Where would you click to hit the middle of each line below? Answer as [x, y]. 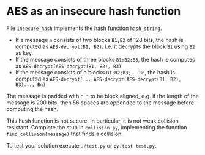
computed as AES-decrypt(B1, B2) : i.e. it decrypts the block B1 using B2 [105, 46]
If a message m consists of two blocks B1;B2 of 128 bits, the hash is [99, 40]
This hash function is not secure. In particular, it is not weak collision [92, 121]
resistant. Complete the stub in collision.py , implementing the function [97, 127]
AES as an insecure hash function [94, 11]
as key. [24, 52]
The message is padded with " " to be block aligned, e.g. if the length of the [102, 96]
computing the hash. [32, 109]
